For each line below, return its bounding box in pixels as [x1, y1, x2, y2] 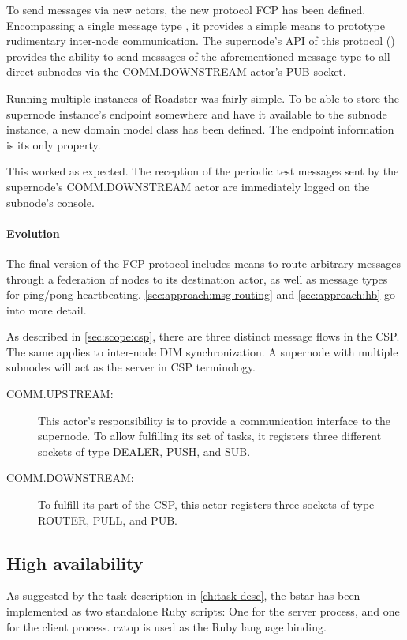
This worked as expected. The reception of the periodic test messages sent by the [6, 163, 399, 179]
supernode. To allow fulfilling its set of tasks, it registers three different [38, 427, 382, 444]
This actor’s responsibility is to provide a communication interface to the [38, 412, 390, 428]
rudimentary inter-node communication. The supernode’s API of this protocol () [6, 32, 395, 49]
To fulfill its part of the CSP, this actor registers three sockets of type [38, 496, 375, 513]
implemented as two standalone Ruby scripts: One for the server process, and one [6, 603, 400, 619]
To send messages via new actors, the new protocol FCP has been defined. [6, 2, 366, 17]
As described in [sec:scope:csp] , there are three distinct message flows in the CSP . [6, 328, 400, 344]
